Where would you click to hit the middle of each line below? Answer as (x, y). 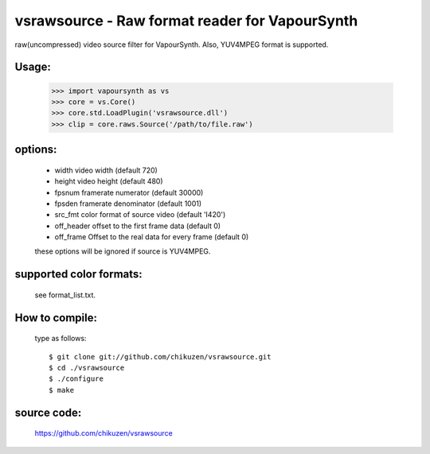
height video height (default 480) (109, 181)
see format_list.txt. (65, 295)
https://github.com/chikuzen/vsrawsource (104, 433)
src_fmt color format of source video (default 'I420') (140, 215)
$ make (62, 390)
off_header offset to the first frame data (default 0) (138, 226)
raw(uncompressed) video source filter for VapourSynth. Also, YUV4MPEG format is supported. (172, 45)
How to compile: (56, 318)
